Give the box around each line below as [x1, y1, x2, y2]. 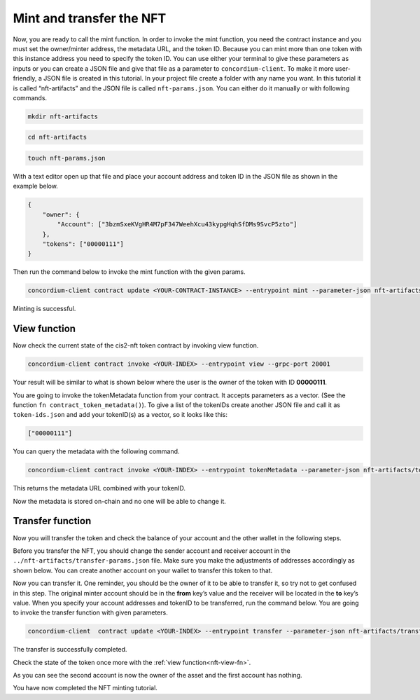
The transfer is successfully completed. [13, 645, 127, 654]
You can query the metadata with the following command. [13, 447, 180, 455]
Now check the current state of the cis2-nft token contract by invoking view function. [13, 341, 259, 350]
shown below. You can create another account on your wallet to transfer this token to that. [13, 566, 273, 575]
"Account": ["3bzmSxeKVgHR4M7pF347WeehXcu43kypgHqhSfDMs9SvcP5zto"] [57, 221, 297, 228]
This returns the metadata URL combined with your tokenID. [13, 484, 185, 493]
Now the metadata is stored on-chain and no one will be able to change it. [13, 497, 227, 505]
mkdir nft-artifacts [27, 112, 98, 121]
